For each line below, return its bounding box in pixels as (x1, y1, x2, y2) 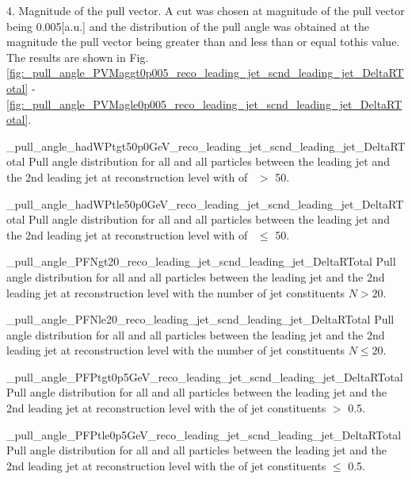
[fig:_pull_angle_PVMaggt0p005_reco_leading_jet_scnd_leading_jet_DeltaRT (6, 64, 404, 81)
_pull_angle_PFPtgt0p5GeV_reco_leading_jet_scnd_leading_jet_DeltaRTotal (6, 368, 403, 385)
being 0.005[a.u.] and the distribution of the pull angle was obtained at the (6, 17, 369, 34)
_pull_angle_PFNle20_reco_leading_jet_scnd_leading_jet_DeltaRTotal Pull (6, 311, 395, 328)
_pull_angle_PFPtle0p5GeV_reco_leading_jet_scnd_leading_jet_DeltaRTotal (6, 426, 402, 443)
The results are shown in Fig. (6, 48, 149, 65)
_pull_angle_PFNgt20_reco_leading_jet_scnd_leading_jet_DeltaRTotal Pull (6, 253, 396, 270)
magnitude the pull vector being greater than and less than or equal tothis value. (6, 33, 400, 50)
